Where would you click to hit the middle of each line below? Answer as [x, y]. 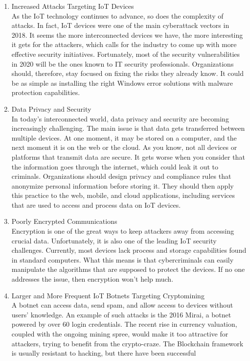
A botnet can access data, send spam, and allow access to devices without [122, 305]
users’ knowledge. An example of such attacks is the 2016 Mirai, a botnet [121, 314]
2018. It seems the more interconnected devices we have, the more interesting [127, 35]
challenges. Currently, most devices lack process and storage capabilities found [129, 250]
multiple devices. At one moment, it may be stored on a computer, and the [124, 137]
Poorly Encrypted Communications [64, 221]
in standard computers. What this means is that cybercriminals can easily [123, 259]
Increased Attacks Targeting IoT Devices [73, 6]
